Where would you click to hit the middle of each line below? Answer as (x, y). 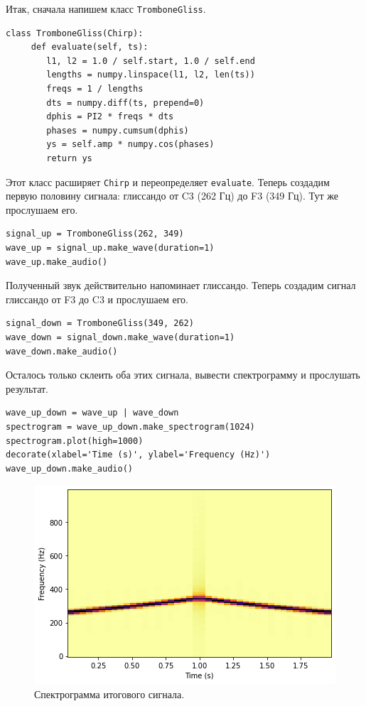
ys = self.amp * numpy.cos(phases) (130, 145)
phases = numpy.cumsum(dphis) (118, 130)
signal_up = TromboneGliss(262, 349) (95, 234)
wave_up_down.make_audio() (69, 468)
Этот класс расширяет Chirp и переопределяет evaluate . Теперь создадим (168, 181)
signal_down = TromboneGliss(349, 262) (100, 324)
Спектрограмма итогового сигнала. (109, 694)
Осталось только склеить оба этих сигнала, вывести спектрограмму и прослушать (183, 375)
